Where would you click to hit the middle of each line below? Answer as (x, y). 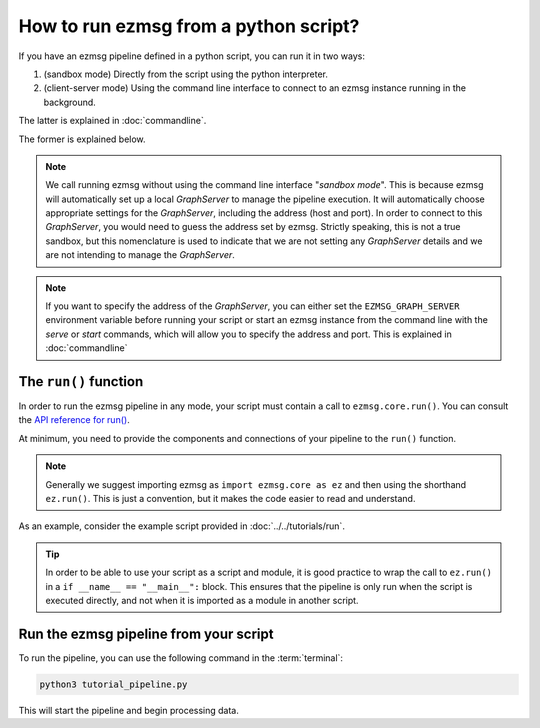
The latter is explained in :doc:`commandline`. (112, 121)
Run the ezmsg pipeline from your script (146, 633)
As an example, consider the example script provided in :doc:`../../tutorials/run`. (181, 526)
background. (70, 102)
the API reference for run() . (74, 420)
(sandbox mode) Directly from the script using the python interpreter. (186, 74)
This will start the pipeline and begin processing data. (128, 710)
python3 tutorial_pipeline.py (113, 684)
